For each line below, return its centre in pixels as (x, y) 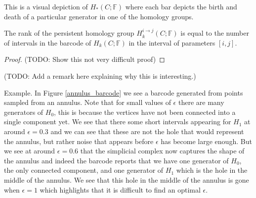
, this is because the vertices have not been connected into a (145, 112)
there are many (201, 102)
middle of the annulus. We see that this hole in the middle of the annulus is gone (127, 179)
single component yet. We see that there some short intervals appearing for (118, 122)
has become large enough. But (206, 141)
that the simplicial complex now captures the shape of (162, 151)
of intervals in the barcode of (48, 42)
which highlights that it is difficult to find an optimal (120, 189)
